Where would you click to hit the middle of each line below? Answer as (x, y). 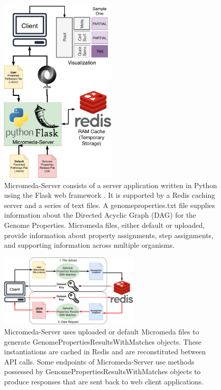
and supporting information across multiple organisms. (89, 245)
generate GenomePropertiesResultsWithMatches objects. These (103, 341)
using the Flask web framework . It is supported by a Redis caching (110, 195)
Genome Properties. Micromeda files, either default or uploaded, (104, 225)
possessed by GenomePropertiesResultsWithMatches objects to (102, 371)
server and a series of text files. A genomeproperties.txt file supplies (110, 205)
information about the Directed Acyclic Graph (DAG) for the (100, 215)
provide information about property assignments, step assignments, (109, 235)
